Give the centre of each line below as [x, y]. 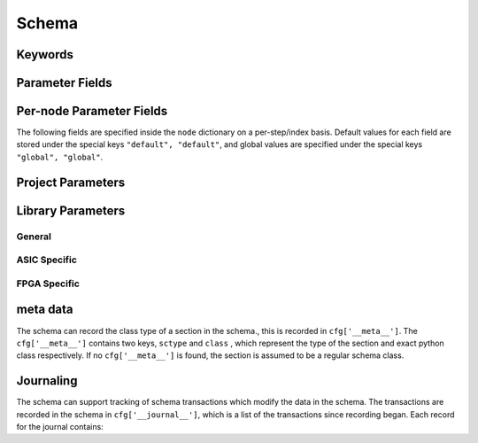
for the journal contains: [60, 426]
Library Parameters [71, 210]
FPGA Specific [48, 284]
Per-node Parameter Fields [92, 111]
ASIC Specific [46, 260]
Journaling [47, 381]
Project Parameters [71, 182]
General [34, 237]
